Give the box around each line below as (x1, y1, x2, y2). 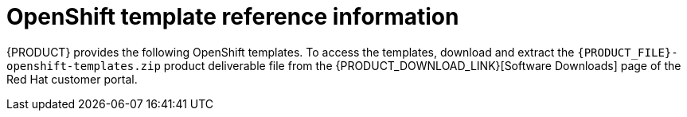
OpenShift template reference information (6, 3, 459, 30)
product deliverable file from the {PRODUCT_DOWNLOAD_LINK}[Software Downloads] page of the (163, 58, 681, 72)
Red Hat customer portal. (6, 72, 138, 86)
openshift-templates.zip (6, 59, 161, 72)
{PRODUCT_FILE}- (577, 45, 678, 59)
